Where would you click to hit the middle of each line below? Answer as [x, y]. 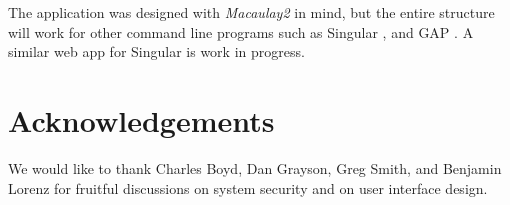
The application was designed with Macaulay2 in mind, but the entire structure [251, 12]
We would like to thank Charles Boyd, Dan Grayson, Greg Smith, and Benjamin [255, 167]
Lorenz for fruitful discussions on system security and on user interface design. [248, 187]
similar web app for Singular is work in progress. [156, 51]
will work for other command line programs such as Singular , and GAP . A [241, 31]
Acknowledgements [141, 119]
